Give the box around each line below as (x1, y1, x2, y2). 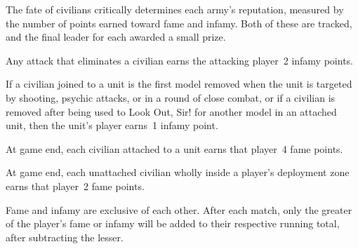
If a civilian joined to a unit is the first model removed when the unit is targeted (6, 76, 352, 91)
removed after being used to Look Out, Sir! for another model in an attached (6, 104, 337, 119)
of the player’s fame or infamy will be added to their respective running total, (6, 216, 340, 231)
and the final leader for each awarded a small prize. (6, 29, 226, 44)
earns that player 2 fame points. (6, 178, 145, 193)
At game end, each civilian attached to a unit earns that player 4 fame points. (6, 141, 343, 156)
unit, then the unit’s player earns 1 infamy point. (6, 118, 218, 133)
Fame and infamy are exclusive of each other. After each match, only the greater (6, 202, 352, 217)
